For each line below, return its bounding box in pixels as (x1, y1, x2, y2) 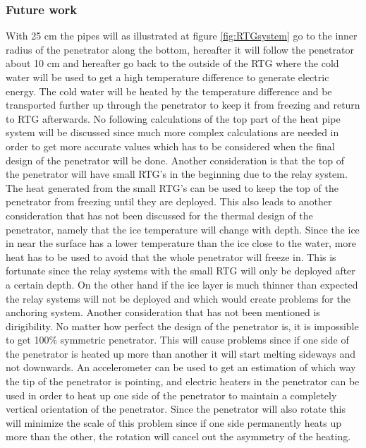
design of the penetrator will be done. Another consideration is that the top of (6, 152, 344, 167)
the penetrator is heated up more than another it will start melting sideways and (6, 346, 355, 361)
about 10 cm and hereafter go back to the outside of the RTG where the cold (6, 56, 339, 71)
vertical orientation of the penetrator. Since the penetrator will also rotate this (6, 401, 346, 416)
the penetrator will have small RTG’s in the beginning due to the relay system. (6, 167, 348, 181)
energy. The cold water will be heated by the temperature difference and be (6, 83, 332, 98)
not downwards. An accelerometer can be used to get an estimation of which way (6, 360, 356, 375)
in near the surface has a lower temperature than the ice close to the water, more (6, 236, 357, 250)
